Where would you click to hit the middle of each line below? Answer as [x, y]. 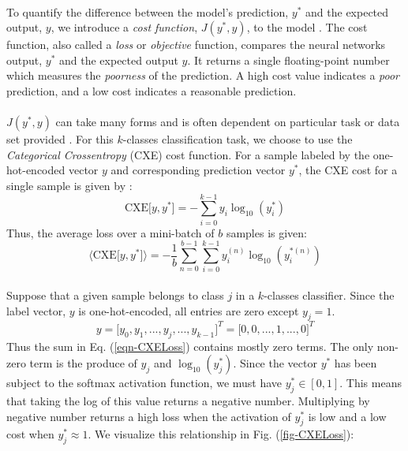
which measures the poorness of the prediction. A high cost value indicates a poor [203, 75]
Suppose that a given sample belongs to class [115, 294]
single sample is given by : [69, 185]
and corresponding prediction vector [198, 170]
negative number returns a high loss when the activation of [149, 416]
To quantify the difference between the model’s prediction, [148, 11]
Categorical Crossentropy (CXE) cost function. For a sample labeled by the [188, 154]
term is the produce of [83, 363]
